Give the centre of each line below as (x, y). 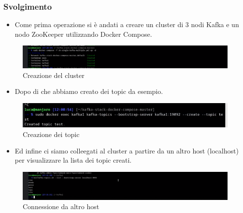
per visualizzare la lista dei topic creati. (73, 160)
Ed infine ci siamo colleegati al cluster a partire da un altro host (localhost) (127, 150)
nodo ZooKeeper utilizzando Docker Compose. (83, 34)
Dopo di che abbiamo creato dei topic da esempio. (89, 91)
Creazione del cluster (54, 75)
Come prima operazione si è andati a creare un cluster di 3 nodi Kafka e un (127, 24)
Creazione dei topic (51, 134)
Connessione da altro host (61, 206)
